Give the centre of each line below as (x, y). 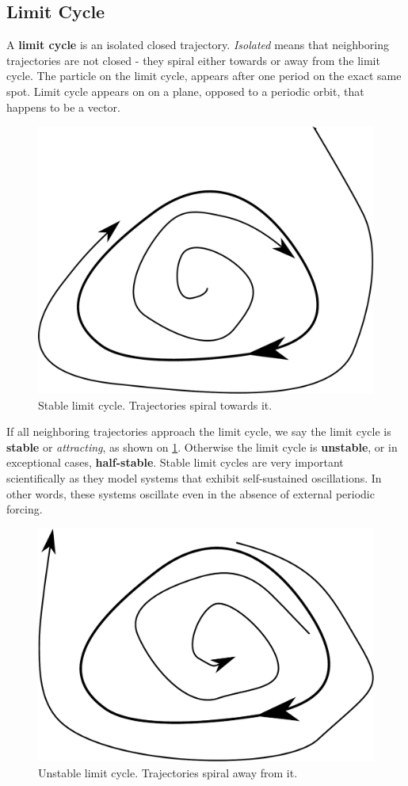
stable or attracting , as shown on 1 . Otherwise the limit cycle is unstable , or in (202, 446)
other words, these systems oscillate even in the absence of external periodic (191, 493)
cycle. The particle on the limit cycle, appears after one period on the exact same (204, 76)
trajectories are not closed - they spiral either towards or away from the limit (193, 60)
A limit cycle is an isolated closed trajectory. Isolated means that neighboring (198, 45)
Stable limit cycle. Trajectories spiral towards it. (155, 404)
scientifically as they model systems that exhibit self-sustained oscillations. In (194, 478)
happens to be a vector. (64, 107)
